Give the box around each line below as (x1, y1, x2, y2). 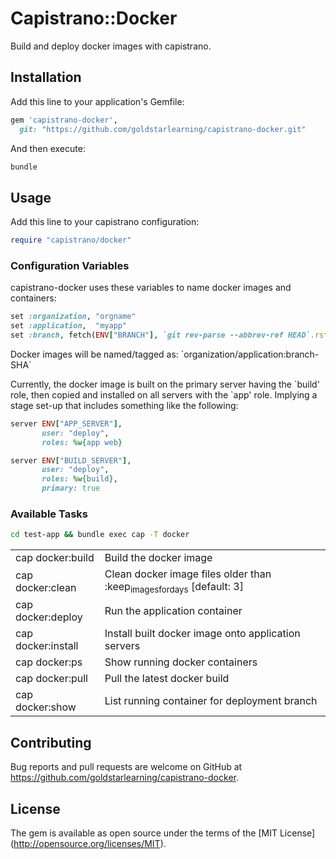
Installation (10, 69, 82, 86)
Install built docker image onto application (104, 627, 301, 641)
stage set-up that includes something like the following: (10, 399, 239, 411)
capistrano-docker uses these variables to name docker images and (10, 282, 292, 294)
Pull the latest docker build (104, 672, 230, 686)
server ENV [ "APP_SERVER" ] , (10, 418, 123, 429)
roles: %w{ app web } (41, 437, 123, 447)
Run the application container (104, 604, 243, 618)
